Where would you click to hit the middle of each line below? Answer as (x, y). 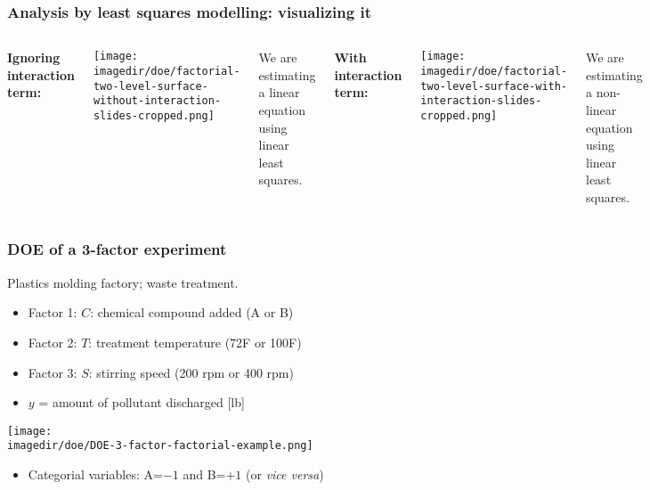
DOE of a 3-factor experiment (117, 249)
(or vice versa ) (285, 474)
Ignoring (34, 57)
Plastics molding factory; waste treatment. (123, 282)
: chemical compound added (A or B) (192, 312)
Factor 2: (53, 342)
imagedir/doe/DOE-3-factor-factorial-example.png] (160, 446)
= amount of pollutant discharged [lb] (142, 402)
